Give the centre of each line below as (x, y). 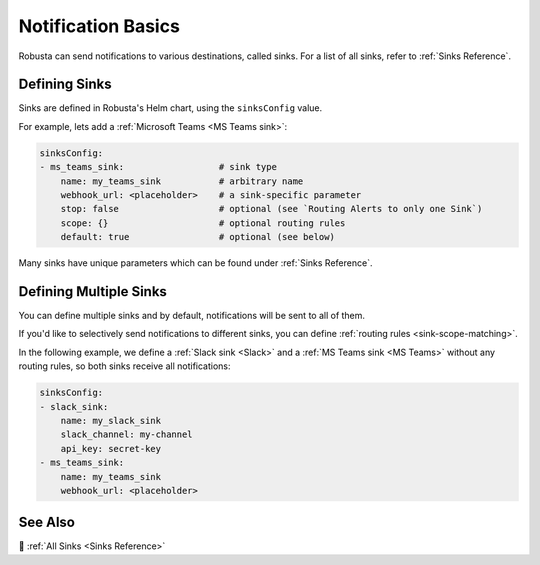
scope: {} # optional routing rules (203, 223)
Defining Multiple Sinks (92, 291)
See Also (46, 522)
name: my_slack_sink (111, 420)
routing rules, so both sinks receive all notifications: (124, 366)
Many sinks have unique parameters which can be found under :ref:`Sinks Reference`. (195, 263)
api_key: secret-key (111, 448)
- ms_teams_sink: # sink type (158, 167)
